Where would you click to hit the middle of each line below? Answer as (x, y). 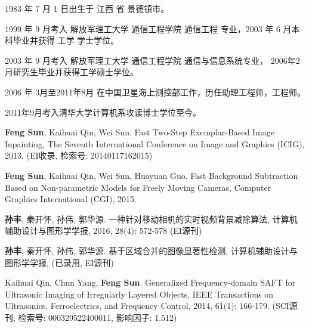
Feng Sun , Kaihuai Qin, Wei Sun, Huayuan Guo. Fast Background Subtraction (152, 175)
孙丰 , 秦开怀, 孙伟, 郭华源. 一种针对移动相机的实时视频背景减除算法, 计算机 (151, 219)
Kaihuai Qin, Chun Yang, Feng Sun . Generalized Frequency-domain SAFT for (150, 282)
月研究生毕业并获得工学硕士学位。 (72, 72)
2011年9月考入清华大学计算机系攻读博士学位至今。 (103, 112)
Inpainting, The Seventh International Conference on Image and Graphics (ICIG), (155, 143)
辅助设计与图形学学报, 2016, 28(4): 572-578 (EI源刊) (103, 230)
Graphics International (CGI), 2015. (71, 199)
